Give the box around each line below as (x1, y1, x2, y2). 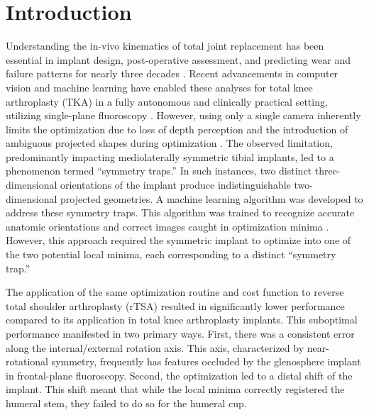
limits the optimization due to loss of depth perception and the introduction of (6, 121, 348, 136)
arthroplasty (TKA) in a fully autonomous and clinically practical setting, (6, 94, 328, 109)
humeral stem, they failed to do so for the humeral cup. (6, 395, 247, 410)
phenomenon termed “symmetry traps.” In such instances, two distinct (6, 163, 312, 178)
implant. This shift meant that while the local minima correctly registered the (6, 382, 345, 397)
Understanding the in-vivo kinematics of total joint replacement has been (6, 38, 324, 53)
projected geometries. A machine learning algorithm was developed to (60, 191, 363, 206)
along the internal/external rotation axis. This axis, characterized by (6, 340, 304, 355)
